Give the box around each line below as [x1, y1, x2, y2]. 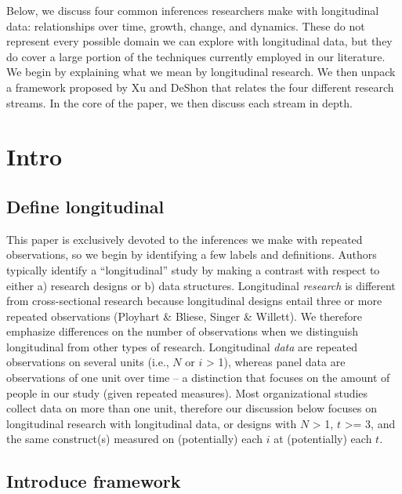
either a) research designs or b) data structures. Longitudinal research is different [6, 277, 396, 293]
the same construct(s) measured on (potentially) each [6, 430, 263, 447]
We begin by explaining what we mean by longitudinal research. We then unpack [6, 64, 396, 80]
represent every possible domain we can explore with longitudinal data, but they [6, 33, 393, 49]
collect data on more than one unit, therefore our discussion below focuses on [6, 400, 378, 416]
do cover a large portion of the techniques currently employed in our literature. [6, 48, 386, 64]
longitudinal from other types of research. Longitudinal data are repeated [6, 338, 357, 354]
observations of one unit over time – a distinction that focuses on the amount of [6, 369, 390, 386]
